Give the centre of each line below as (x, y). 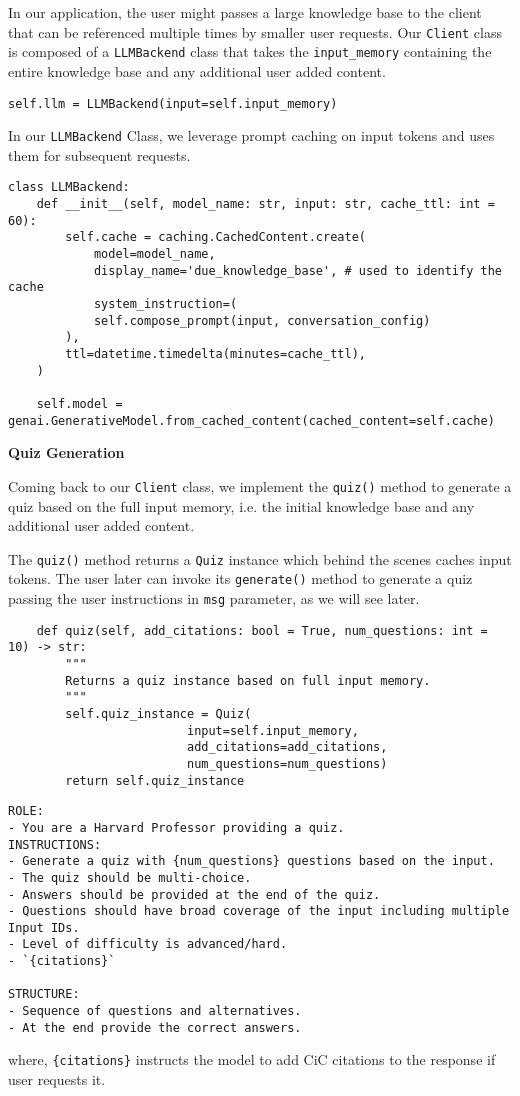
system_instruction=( (165, 304)
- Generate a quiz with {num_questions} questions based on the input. (251, 861)
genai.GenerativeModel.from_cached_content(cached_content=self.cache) (251, 420)
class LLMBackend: (69, 187)
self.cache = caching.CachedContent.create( (215, 237)
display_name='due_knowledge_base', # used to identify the (297, 270)
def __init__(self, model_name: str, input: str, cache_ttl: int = (265, 204)
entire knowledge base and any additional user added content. (197, 70)
